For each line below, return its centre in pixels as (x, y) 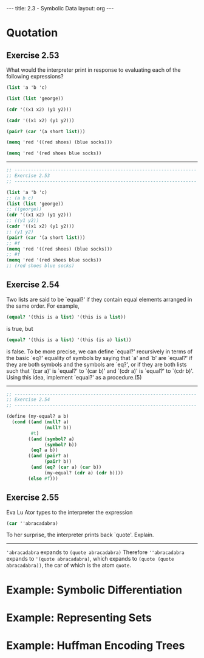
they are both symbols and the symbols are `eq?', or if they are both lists (97, 364)
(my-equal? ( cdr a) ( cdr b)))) (84, 473)
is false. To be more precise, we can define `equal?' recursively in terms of (100, 352)
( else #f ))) (43, 479)
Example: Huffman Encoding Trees (96, 645)
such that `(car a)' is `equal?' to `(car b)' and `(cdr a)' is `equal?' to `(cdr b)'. (100, 371)
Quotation (32, 33)
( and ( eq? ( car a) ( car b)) (66, 467)
